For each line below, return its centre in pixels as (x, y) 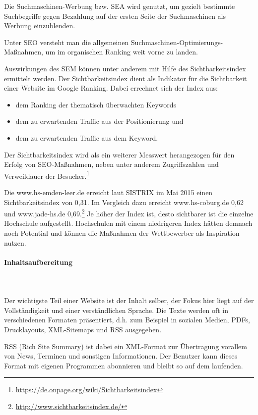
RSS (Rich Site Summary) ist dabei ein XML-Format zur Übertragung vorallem (126, 346)
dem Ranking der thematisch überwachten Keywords (96, 104)
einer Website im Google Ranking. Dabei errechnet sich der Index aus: (111, 88)
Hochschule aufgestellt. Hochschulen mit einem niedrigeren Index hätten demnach (128, 223)
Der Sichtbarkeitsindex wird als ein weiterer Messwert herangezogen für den (119, 154)
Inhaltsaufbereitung (38, 262)
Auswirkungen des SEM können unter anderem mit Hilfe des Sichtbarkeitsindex (125, 68)
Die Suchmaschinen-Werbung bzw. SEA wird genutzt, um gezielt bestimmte (120, 6)
